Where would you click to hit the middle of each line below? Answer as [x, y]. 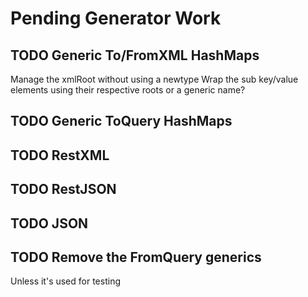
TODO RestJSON [63, 189]
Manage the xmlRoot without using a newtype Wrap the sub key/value [154, 79]
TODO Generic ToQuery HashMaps [121, 121]
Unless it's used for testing [65, 281]
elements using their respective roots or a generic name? [128, 90]
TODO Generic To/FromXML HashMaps [135, 55]
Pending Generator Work [116, 18]
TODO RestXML [60, 155]
